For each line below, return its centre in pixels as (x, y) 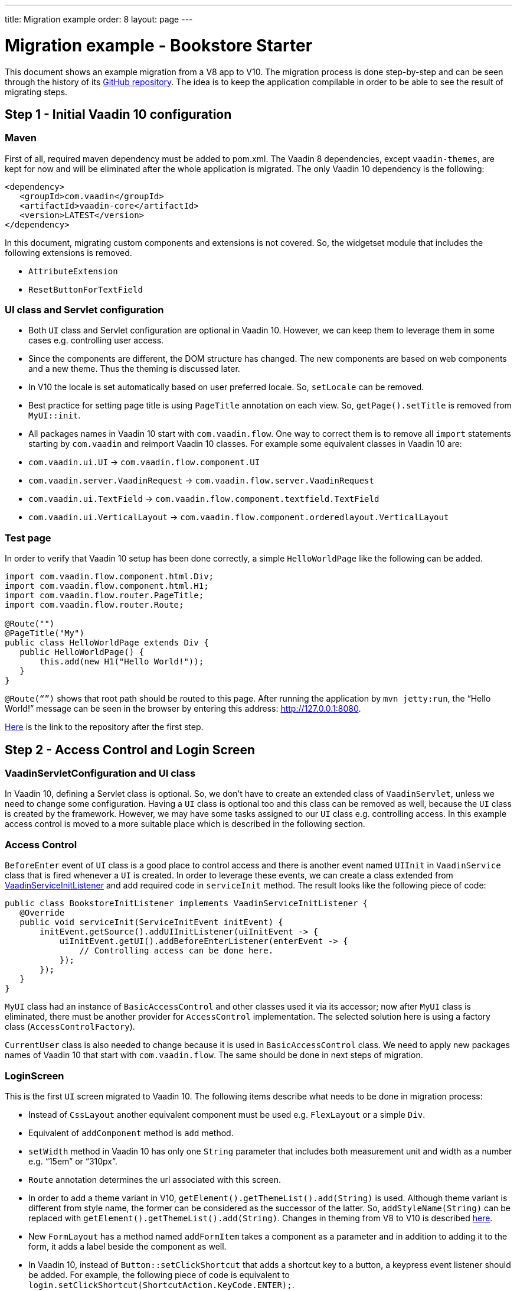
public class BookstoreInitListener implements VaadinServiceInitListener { (186, 904)
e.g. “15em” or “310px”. (73, 1161)
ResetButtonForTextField (86, 289)
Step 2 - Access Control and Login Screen (130, 750)
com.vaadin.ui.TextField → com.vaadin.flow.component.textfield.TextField (204, 499)
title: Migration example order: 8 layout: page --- (99, 19)
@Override (42, 913)
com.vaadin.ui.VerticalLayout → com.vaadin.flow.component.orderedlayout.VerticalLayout (239, 517)
